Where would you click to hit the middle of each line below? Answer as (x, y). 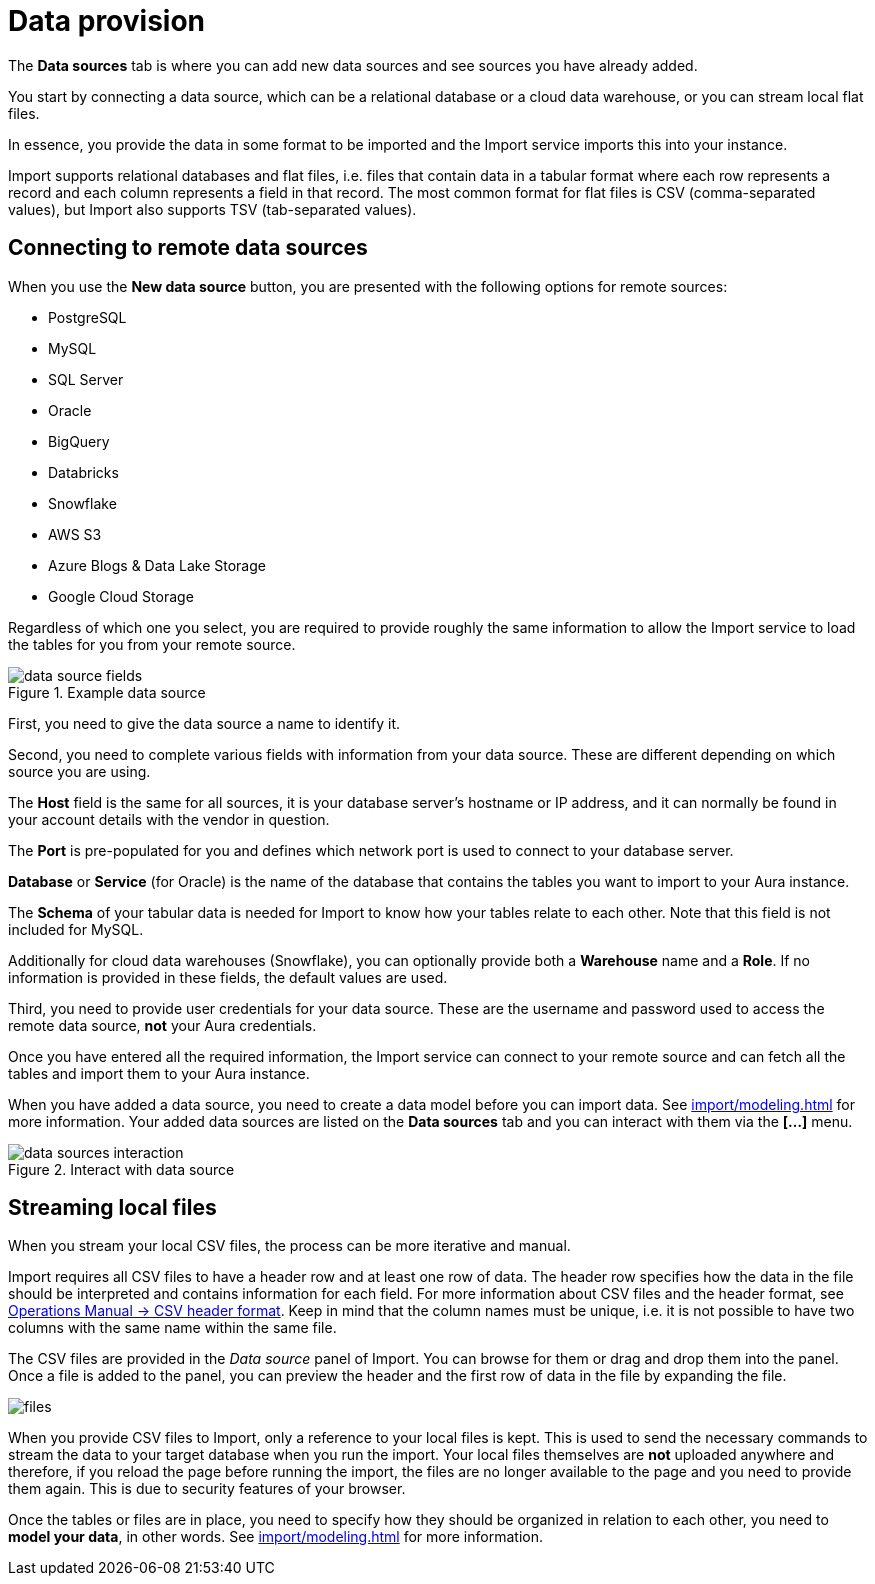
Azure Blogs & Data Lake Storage (157, 565)
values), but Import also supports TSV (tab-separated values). (212, 209)
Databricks (83, 472)
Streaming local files (112, 1208)
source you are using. (79, 771)
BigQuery (79, 441)
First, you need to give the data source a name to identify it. (204, 723)
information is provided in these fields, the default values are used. (228, 977)
